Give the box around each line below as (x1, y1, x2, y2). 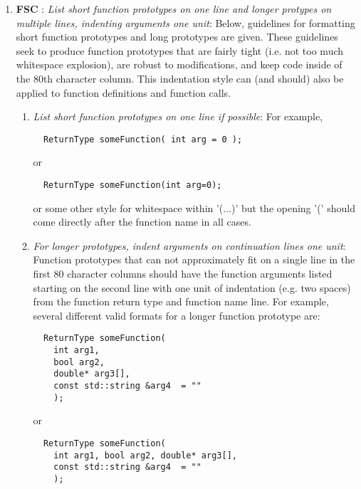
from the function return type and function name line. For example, (33, 294, 329, 309)
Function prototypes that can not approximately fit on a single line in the (33, 252, 355, 267)
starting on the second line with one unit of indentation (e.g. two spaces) (33, 280, 351, 295)
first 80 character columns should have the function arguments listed (33, 266, 333, 281)
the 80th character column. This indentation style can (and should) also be (16, 70, 344, 85)
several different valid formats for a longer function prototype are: (33, 307, 320, 322)
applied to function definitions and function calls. (16, 85, 231, 100)
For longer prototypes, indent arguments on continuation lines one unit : (33, 238, 346, 253)
